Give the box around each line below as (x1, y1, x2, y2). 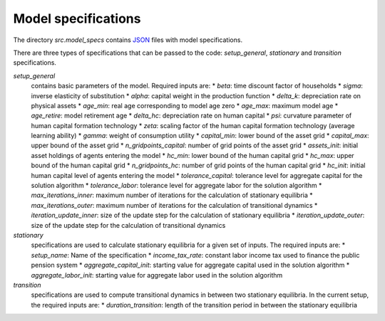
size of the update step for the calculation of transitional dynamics (31, 221, 226, 229)
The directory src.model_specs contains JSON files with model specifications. (13, 36, 242, 44)
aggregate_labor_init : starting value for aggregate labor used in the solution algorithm (31, 270, 283, 279)
